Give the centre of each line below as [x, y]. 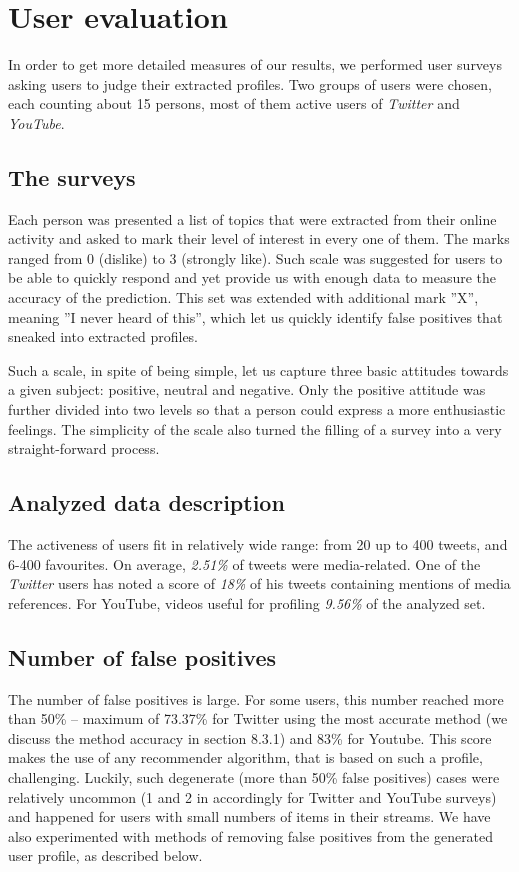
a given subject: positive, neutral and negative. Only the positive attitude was [247, 389]
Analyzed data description [146, 502]
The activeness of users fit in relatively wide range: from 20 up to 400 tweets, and [258, 544]
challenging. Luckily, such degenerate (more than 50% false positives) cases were [254, 776]
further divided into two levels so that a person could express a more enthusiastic [257, 409]
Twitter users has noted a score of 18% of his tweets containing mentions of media [259, 583]
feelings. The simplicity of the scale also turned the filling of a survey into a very [255, 428]
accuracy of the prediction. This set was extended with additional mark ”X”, [243, 297]
